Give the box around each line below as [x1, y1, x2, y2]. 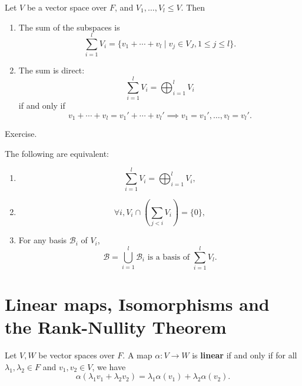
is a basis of [147, 253, 190, 261]
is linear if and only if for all [192, 349, 297, 361]
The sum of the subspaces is [18, 21, 120, 33]
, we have [92, 360, 126, 372]
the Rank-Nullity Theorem [5, 315, 227, 339]
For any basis [18, 234, 67, 246]
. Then [181, 1, 205, 13]
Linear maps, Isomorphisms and [5, 292, 270, 316]
